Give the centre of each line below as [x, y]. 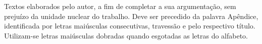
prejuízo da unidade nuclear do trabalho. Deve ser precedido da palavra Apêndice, [131, 16]
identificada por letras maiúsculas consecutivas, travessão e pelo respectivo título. [130, 26]
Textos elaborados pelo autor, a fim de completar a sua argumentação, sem [120, 6]
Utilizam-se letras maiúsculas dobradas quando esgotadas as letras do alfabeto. [126, 35]
